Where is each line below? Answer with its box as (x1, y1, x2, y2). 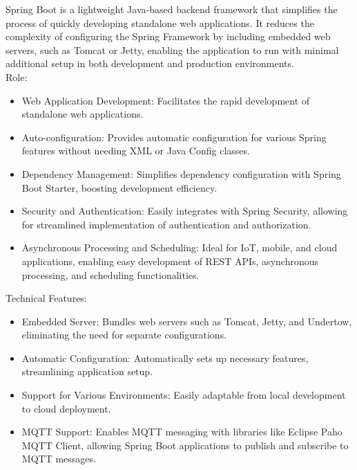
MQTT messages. (21, 451, 96, 466)
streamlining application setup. (21, 364, 153, 379)
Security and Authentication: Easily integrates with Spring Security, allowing (21, 204, 348, 218)
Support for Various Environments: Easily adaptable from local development (21, 388, 346, 402)
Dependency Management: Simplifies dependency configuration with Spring (21, 166, 341, 181)
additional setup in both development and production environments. (6, 56, 294, 71)
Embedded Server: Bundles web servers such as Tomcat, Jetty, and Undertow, (21, 314, 352, 328)
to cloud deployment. (21, 401, 111, 415)
